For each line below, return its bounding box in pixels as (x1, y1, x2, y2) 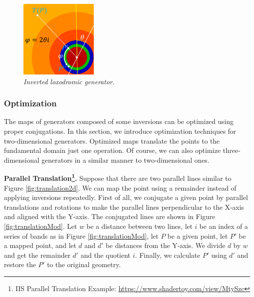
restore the (4, 259, 36, 270)
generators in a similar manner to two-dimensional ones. (42, 154, 210, 165)
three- (223, 145, 241, 155)
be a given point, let (167, 230, 228, 241)
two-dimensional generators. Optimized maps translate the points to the (4, 135, 220, 146)
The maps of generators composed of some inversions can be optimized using (4, 116, 233, 126)
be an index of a (199, 221, 248, 231)
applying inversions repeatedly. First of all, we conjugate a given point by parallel (4, 192, 248, 202)
